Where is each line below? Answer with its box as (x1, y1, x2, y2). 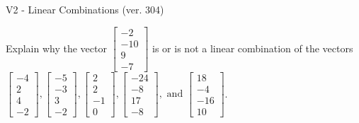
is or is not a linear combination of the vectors (152, 40, 353, 55)
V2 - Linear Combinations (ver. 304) (6, 2, 164, 16)
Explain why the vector (6, 40, 107, 55)
